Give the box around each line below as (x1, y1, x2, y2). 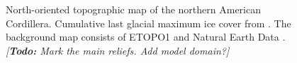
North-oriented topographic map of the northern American (6, 2, 261, 16)
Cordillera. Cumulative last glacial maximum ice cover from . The (6, 15, 291, 30)
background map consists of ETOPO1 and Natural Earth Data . (6, 29, 286, 44)
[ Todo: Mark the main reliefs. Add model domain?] (6, 43, 230, 57)
